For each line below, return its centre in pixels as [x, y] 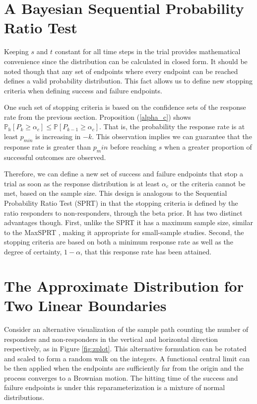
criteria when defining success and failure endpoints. [83, 90]
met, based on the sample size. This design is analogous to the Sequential [116, 193]
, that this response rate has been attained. [146, 251]
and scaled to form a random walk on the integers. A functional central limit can [127, 358]
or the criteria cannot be [208, 183]
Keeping [16, 51]
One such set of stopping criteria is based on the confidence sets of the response [125, 107]
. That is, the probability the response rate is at [172, 126]
